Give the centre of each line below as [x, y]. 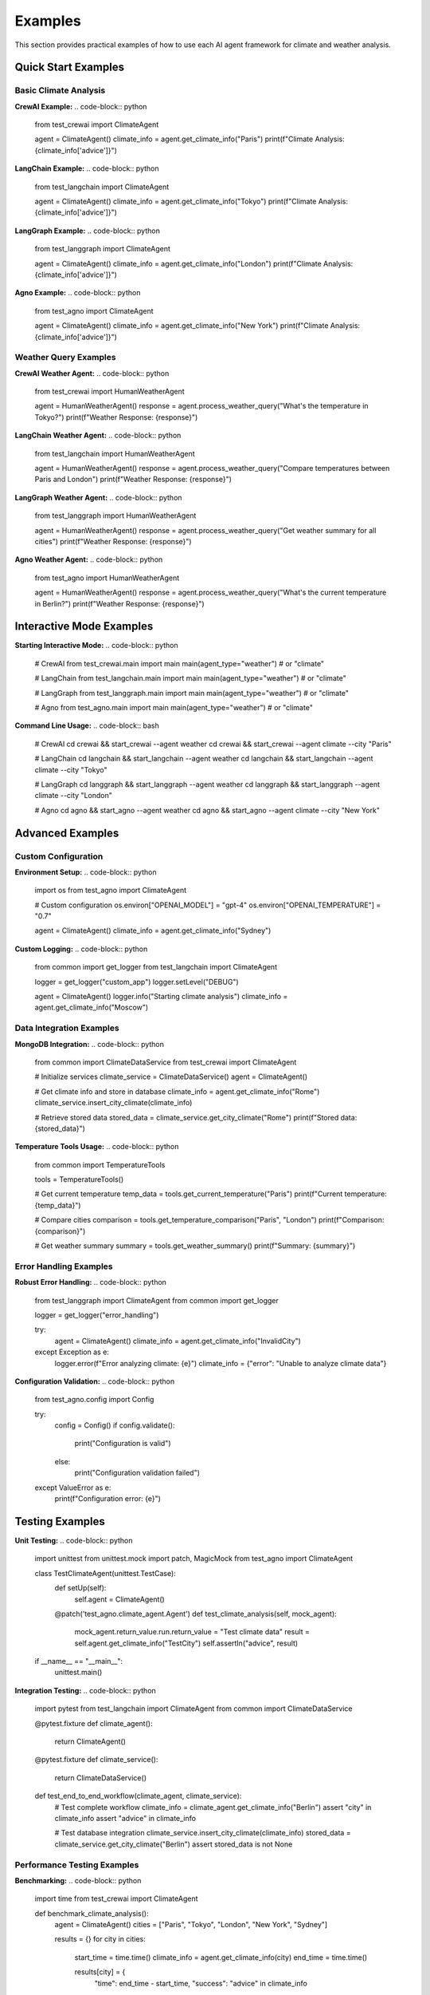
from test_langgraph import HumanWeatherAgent [115, 516]
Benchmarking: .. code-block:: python [78, 1880]
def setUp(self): [80, 1588]
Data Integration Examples [67, 1028]
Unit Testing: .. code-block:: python [74, 1540]
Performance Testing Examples [77, 1865]
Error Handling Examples [64, 1266]
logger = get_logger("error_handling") [97, 1315]
